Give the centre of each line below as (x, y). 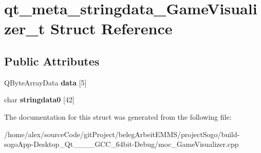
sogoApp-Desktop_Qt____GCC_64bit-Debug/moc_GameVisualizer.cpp (122, 144)
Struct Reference (111, 28)
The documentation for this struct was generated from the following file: (118, 116)
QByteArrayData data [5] (45, 82)
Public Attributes (52, 61)
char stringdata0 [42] (39, 100)
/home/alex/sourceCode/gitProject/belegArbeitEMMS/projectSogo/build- (122, 134)
